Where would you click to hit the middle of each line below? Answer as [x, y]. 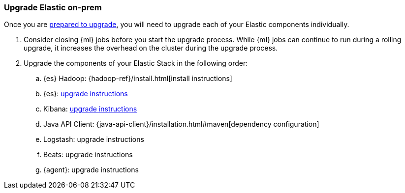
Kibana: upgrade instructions [90, 109]
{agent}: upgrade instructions [91, 170]
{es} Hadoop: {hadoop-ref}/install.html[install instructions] [138, 79]
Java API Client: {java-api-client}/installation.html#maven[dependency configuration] [181, 124]
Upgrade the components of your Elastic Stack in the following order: [136, 63]
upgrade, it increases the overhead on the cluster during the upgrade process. [151, 48]
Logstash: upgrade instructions [94, 139]
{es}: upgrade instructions [86, 94]
